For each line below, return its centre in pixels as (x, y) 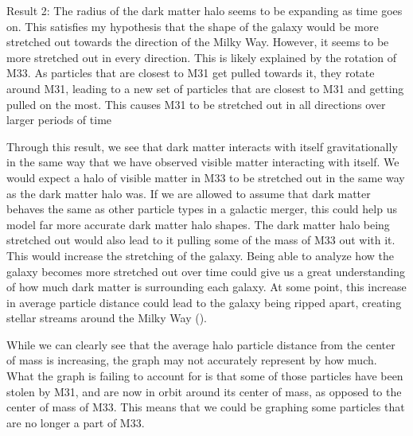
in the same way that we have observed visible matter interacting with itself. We (203, 162)
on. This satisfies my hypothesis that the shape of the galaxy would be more (193, 26)
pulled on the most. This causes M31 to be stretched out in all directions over (196, 104)
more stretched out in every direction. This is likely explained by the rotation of (202, 57)
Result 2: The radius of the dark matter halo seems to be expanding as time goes (205, 10)
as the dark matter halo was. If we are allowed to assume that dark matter (189, 193)
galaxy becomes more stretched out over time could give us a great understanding (206, 271)
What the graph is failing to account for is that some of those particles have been (205, 376)
